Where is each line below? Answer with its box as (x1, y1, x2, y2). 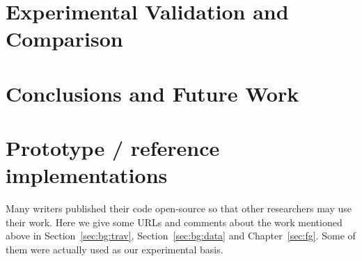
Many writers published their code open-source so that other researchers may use (6, 201, 352, 216)
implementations (6, 161, 168, 189)
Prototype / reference (6, 134, 220, 162)
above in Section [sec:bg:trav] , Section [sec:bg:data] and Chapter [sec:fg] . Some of (6, 228, 356, 243)
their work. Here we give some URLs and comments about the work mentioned (6, 214, 343, 229)
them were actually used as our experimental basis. (6, 242, 223, 257)
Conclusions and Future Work (6, 79, 299, 107)
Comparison (6, 24, 123, 53)
